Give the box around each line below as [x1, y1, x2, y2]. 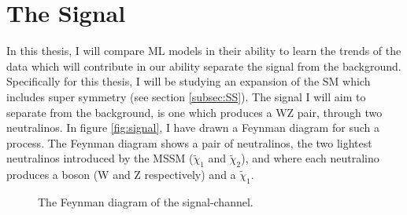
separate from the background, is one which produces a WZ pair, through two [6, 104, 383, 120]
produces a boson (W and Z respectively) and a [6, 166, 236, 183]
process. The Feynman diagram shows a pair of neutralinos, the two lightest [6, 134, 372, 151]
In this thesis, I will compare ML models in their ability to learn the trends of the [6, 42, 401, 59]
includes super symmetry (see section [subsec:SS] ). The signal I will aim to [6, 88, 366, 104]
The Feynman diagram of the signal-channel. [38, 193, 253, 210]
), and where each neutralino [241, 150, 379, 166]
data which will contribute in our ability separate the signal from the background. [6, 57, 401, 74]
